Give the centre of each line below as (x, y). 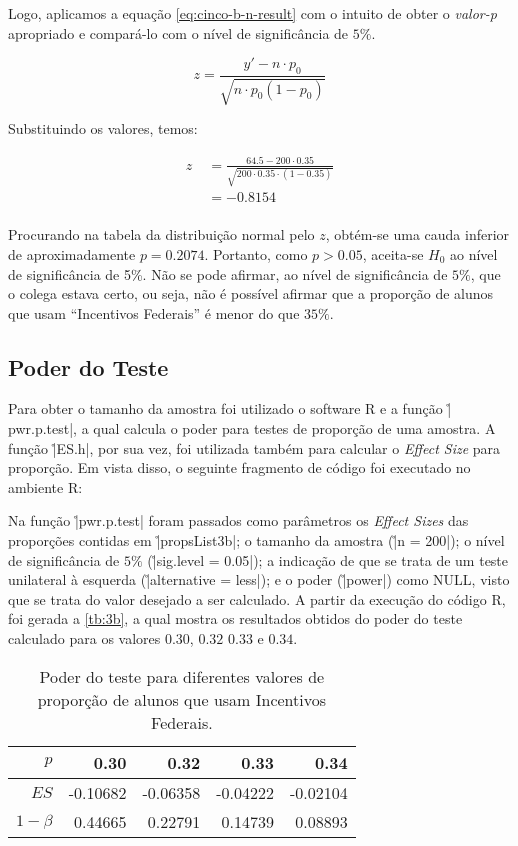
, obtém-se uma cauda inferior (417, 234)
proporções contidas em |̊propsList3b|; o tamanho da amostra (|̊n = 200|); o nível (256, 540)
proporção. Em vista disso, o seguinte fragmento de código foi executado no (239, 467)
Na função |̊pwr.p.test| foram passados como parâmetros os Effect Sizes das (238, 520)
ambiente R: (45, 486)
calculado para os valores (84, 638)
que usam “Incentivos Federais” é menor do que (154, 312)
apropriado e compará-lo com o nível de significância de (178, 32)
